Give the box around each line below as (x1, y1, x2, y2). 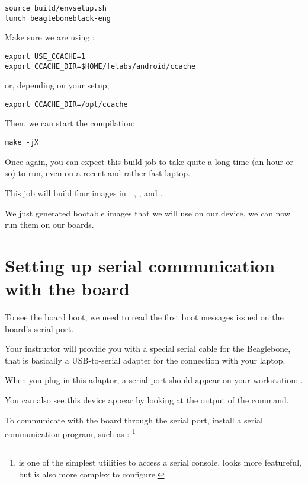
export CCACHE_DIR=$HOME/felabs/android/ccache (5, 62, 196, 71)
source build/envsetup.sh (5, 4, 107, 12)
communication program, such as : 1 (5, 426, 136, 440)
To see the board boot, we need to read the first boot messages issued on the (5, 311, 284, 323)
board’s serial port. (5, 322, 74, 335)
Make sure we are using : (5, 31, 95, 43)
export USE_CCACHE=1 (5, 52, 86, 60)
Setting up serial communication (5, 253, 275, 277)
